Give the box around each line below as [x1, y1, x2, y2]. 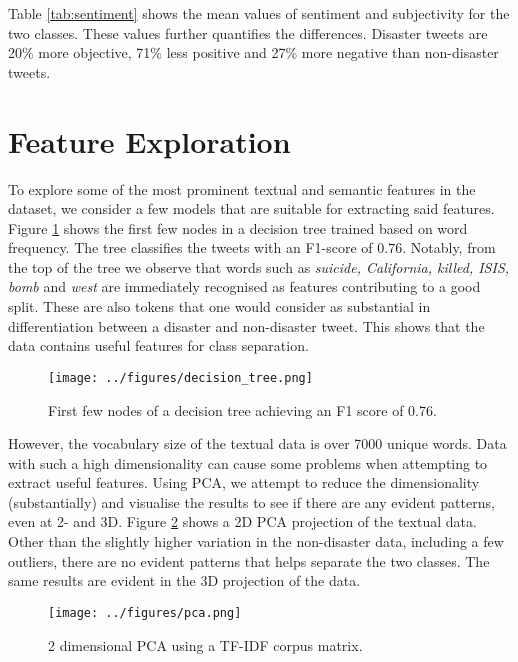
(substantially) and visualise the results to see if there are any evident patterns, [8, 491, 495, 512]
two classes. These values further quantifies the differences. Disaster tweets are [8, 22, 488, 43]
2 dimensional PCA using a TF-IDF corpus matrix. [48, 634, 363, 655]
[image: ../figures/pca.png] [48, 605, 242, 620]
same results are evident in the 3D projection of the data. [8, 570, 361, 591]
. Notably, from [402, 237, 496, 258]
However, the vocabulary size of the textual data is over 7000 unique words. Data [8, 433, 507, 454]
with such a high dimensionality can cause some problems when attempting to [8, 452, 488, 473]
